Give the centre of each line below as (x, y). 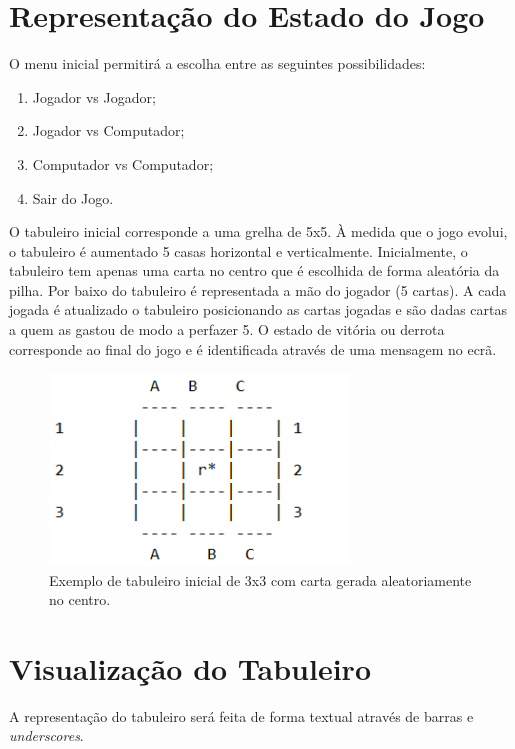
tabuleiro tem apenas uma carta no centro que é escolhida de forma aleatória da (254, 270)
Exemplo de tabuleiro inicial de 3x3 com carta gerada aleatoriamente (260, 579)
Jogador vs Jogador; (94, 96)
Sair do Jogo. (73, 197)
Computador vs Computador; (123, 163)
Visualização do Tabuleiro (190, 667)
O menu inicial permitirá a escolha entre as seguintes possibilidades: (217, 63)
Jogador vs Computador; (108, 130)
